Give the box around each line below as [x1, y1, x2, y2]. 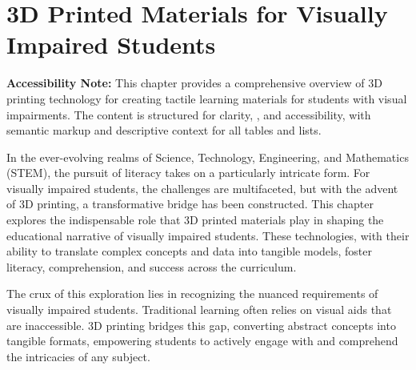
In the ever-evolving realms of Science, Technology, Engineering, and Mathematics [6, 148, 409, 165]
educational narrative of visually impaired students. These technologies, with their [6, 227, 410, 243]
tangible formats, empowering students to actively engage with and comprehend [6, 332, 398, 349]
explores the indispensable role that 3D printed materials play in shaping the [6, 211, 384, 228]
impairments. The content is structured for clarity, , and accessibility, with [6, 106, 371, 123]
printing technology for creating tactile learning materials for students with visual [6, 90, 407, 107]
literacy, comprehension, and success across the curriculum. [6, 258, 297, 275]
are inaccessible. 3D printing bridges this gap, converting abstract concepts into [6, 316, 396, 333]
